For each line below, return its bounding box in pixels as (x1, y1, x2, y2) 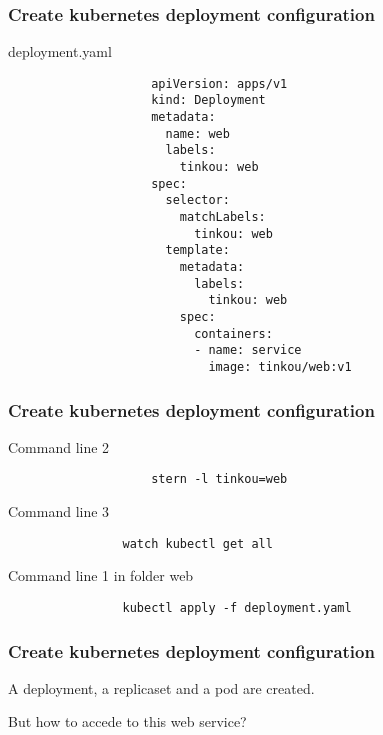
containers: (194, 326, 273, 341)
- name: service (194, 343, 302, 358)
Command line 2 (8, 436, 110, 457)
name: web (165, 126, 230, 141)
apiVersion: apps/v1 (151, 76, 288, 91)
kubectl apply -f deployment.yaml (122, 600, 352, 615)
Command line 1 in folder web (8, 565, 194, 586)
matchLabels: (179, 210, 266, 225)
